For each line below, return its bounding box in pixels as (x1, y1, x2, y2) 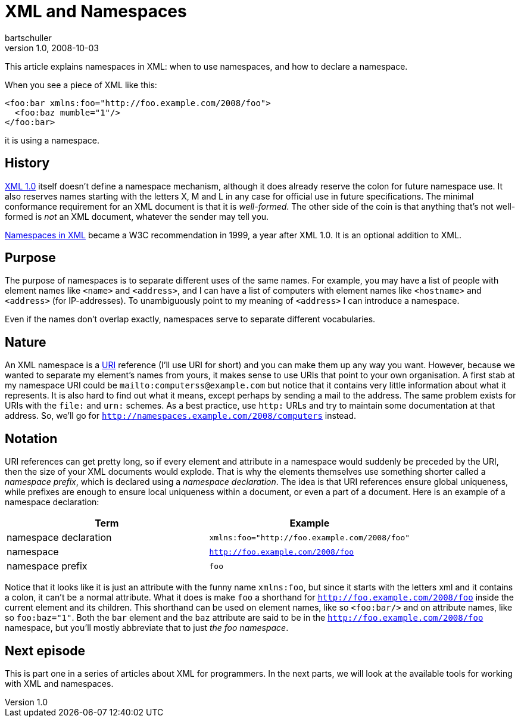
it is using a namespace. (5, 135, 99, 145)
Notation (5, 431, 58, 446)
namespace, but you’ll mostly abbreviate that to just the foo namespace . (5, 623, 289, 633)
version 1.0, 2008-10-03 (5, 42, 99, 53)
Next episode (5, 643, 86, 658)
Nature (5, 334, 46, 350)
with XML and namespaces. (5, 678, 114, 689)
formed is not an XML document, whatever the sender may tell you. (5, 211, 269, 222)
